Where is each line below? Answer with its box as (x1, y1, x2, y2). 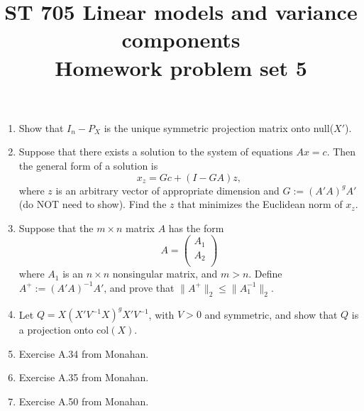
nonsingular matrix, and (112, 266, 218, 281)
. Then (326, 144, 356, 159)
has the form (168, 220, 224, 235)
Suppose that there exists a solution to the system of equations (18, 144, 293, 159)
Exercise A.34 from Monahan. (18, 346, 149, 361)
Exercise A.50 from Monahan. (18, 394, 149, 409)
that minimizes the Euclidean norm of (177, 197, 343, 212)
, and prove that (104, 280, 175, 295)
